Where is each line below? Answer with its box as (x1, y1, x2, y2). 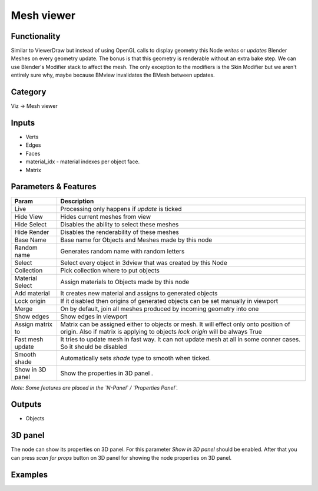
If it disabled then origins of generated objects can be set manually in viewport (60, 296, 279, 305)
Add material (14, 289, 50, 297)
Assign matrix (14, 320, 53, 328)
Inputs (11, 118, 35, 128)
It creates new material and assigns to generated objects (60, 289, 218, 297)
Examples (11, 469, 48, 480)
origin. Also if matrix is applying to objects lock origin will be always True (60, 327, 262, 335)
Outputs (11, 400, 42, 410)
